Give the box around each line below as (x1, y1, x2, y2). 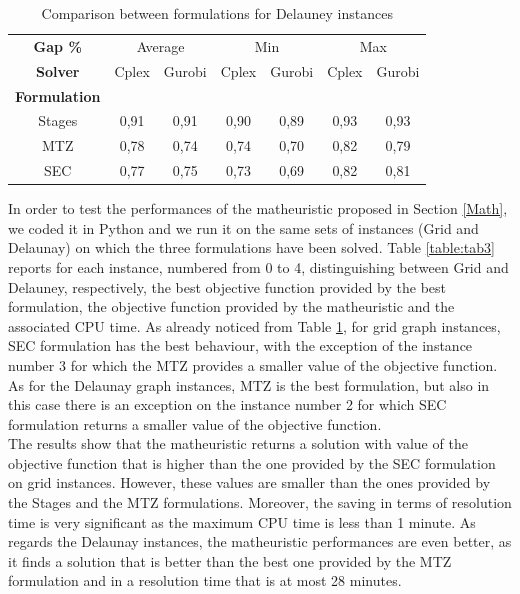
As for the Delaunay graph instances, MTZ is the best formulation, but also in (8, 374, 490, 395)
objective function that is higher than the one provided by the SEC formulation (8, 452, 496, 473)
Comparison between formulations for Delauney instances (41, 3, 393, 23)
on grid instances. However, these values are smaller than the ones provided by (8, 472, 491, 493)
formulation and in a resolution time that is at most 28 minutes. (8, 570, 402, 591)
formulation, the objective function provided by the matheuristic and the (8, 296, 455, 317)
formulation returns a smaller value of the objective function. (8, 413, 382, 434)
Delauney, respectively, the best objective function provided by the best (8, 276, 447, 297)
